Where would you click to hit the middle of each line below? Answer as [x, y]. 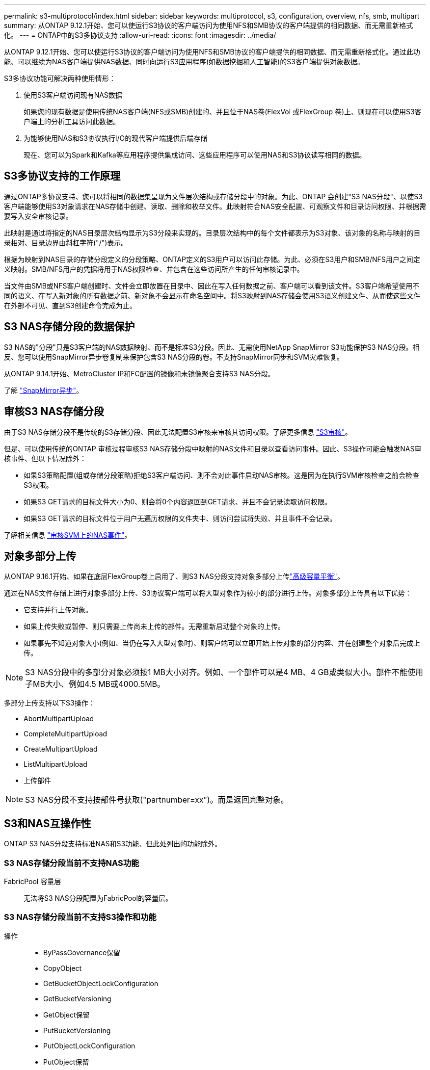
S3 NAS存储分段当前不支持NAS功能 [72, 863]
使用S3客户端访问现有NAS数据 [73, 95]
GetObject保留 [67, 1015]
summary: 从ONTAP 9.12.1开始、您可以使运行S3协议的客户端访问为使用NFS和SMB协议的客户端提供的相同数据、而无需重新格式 [209, 25]
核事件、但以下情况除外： [45, 458]
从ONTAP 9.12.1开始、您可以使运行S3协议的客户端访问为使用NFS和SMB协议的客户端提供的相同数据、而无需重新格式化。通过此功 [212, 52]
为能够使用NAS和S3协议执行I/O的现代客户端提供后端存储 [116, 138]
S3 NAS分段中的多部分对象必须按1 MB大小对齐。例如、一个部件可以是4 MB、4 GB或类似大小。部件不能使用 [224, 672]
